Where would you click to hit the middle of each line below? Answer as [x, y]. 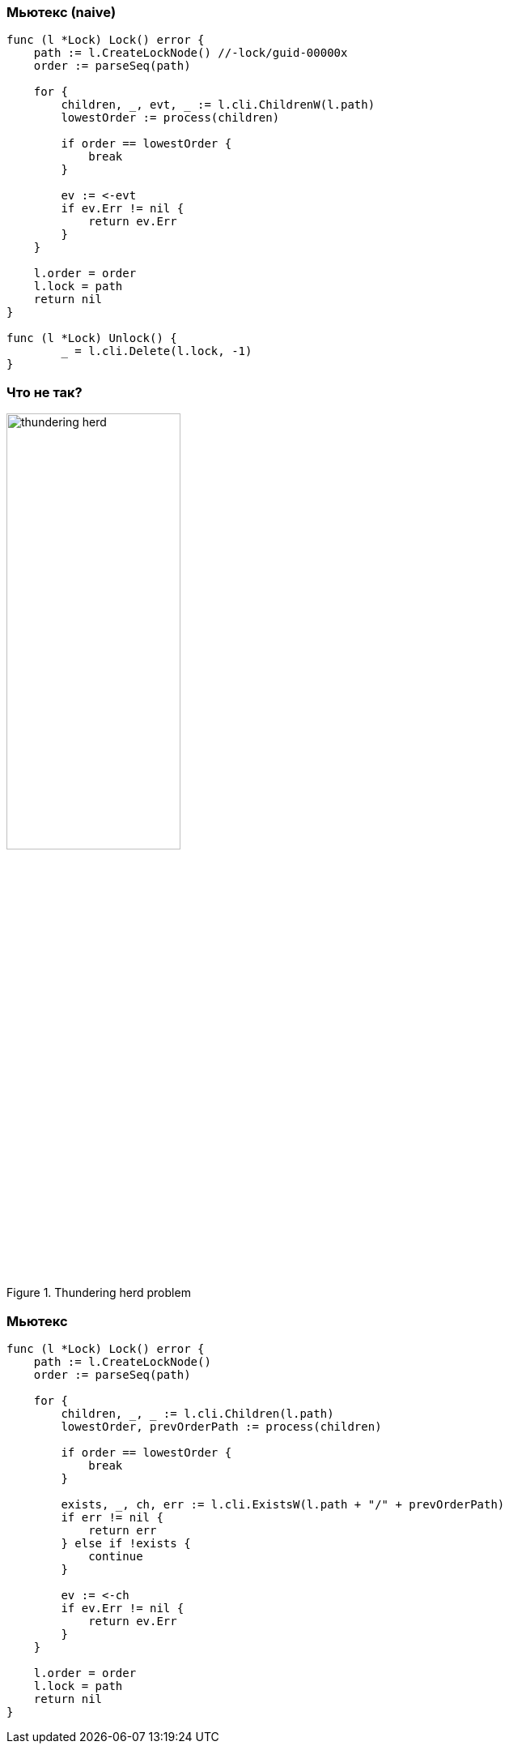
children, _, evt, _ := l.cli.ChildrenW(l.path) [218, 105]
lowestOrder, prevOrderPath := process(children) [221, 1426]
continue [116, 1556]
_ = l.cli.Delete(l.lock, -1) [157, 351]
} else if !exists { [126, 1543]
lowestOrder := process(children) [170, 118]
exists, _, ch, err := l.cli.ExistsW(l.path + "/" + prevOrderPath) [283, 1504]
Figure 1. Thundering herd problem [99, 1293]
